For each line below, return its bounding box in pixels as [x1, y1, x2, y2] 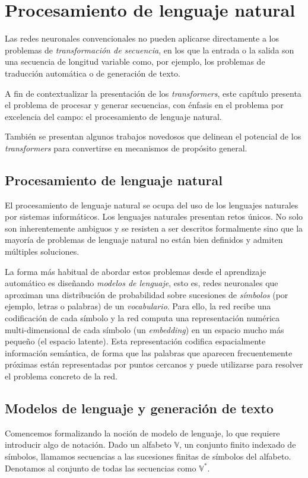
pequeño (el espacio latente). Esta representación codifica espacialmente [5, 335, 266, 347]
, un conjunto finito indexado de [179, 438, 296, 451]
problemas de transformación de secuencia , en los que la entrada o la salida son [5, 43, 294, 56]
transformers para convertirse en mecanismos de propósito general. [5, 141, 247, 154]
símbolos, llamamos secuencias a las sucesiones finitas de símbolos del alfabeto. [5, 449, 291, 462]
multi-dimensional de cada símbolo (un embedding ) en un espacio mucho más [5, 323, 284, 335]
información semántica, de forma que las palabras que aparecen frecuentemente [5, 346, 293, 359]
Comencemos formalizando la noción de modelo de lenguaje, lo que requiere [5, 426, 280, 439]
